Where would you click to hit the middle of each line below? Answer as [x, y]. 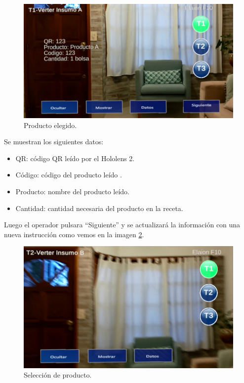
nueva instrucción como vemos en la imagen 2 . [74, 234]
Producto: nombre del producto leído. [72, 191]
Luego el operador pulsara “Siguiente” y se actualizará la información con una [122, 225]
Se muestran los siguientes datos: [54, 142]
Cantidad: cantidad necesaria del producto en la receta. [99, 208]
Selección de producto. [58, 375]
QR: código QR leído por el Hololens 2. [75, 158]
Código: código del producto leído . [69, 175]
